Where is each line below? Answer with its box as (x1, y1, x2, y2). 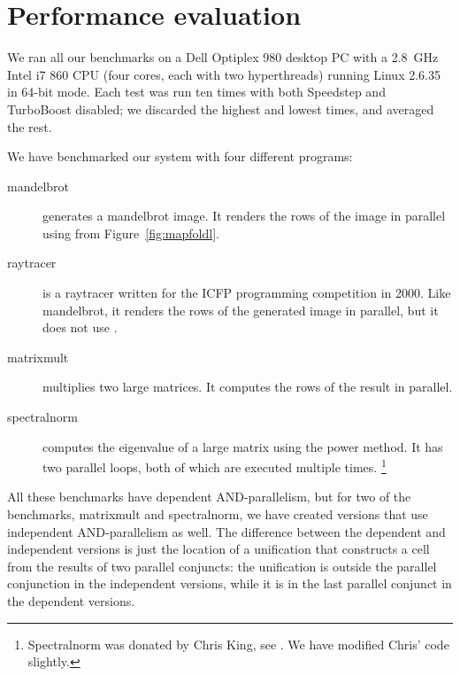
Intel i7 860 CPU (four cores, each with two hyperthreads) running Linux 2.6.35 (7, 65, 441, 83)
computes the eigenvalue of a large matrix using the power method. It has (42, 437, 443, 455)
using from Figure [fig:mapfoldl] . (42, 223, 219, 242)
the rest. (7, 117, 52, 136)
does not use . (42, 318, 118, 337)
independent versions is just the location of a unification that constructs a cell (7, 540, 430, 558)
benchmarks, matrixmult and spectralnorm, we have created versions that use (7, 505, 428, 524)
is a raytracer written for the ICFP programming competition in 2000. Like (42, 284, 451, 302)
